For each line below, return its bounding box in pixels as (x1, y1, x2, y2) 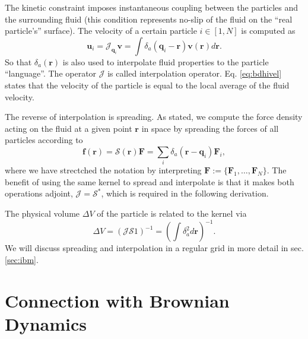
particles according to (5, 134, 83, 146)
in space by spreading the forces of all (141, 122, 279, 134)
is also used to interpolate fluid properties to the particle (62, 55, 269, 68)
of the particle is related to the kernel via (97, 207, 247, 220)
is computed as (241, 24, 296, 37)
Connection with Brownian (5, 288, 230, 312)
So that (5, 55, 32, 68)
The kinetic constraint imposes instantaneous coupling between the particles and (5, 1, 299, 13)
